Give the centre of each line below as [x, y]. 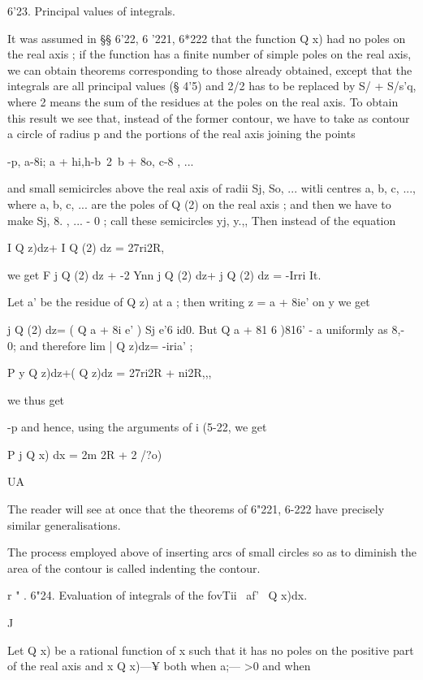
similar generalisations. [64, 524]
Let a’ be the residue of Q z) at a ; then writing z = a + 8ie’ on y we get [189, 302]
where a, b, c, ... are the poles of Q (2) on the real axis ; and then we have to [199, 204]
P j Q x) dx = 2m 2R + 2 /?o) [85, 454]
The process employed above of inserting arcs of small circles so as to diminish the [212, 552]
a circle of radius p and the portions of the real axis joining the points [181, 134]
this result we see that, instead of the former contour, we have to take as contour [209, 117]
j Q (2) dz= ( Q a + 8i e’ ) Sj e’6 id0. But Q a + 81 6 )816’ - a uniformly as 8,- [206, 329]
